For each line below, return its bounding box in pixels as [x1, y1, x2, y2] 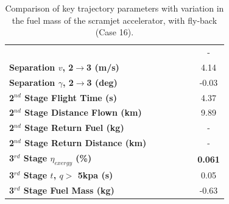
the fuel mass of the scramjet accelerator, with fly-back [12, 13, 217, 26]
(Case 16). [95, 26, 134, 38]
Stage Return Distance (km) [24, 136, 147, 149]
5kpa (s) [77, 168, 113, 181]
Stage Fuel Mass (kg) [23, 183, 114, 196]
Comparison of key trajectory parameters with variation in [5, 2, 224, 14]
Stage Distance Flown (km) [24, 106, 142, 119]
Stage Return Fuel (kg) [24, 121, 124, 134]
